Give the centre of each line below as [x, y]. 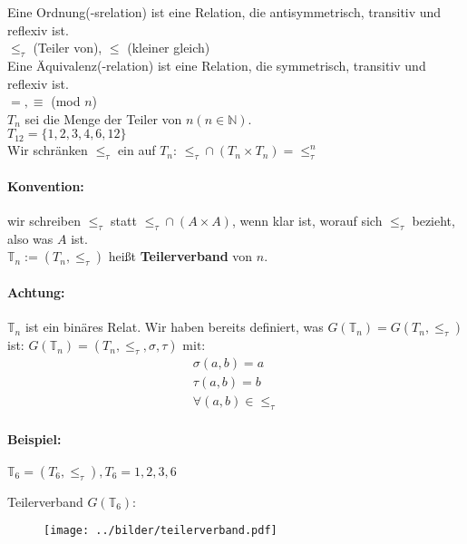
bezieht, [433, 220]
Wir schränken [48, 150]
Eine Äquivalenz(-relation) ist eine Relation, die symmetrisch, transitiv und [217, 65]
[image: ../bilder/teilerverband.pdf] [161, 531]
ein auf [136, 150]
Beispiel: [34, 438]
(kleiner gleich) [169, 48]
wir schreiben [44, 220]
